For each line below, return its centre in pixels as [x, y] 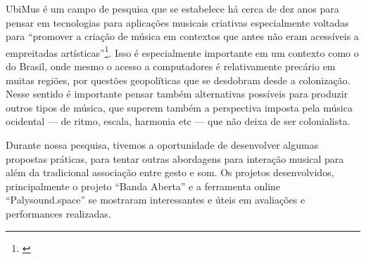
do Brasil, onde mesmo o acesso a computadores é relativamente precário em [171, 66]
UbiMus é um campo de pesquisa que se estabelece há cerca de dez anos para [172, 8]
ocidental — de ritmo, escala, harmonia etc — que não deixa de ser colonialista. [178, 121]
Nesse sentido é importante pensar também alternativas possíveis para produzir [177, 94]
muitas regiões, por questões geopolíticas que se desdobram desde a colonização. [178, 80]
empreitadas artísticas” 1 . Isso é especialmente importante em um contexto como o [182, 51]
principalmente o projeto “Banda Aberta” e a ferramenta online [143, 186]
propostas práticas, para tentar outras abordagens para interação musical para [175, 158]
